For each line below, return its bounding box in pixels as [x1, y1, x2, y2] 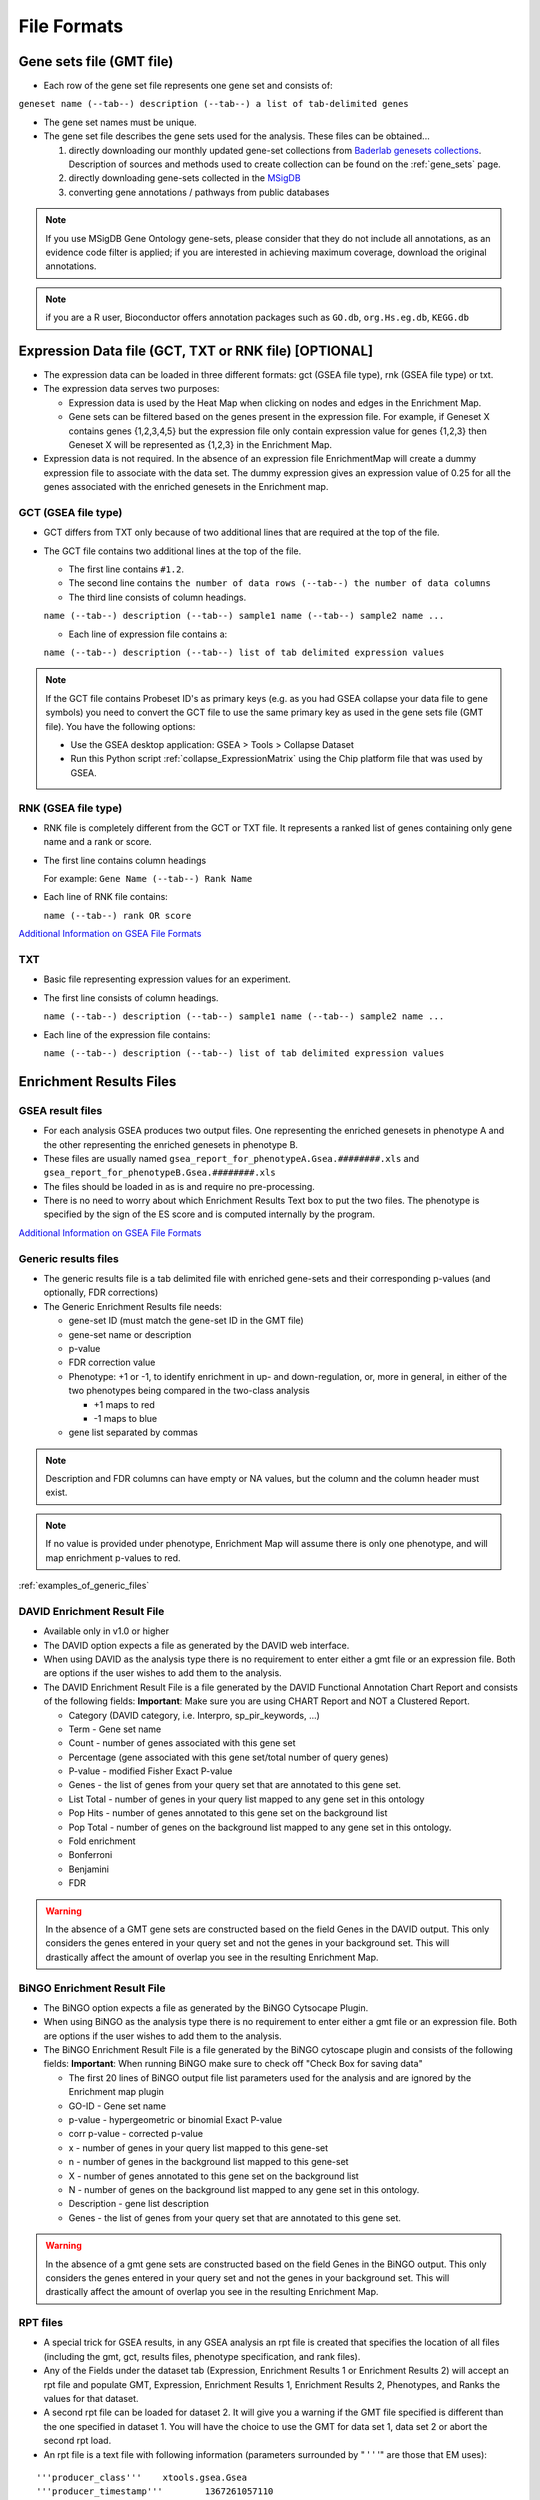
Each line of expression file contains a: [68, 628, 228, 640]
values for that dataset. [43, 2393, 139, 2405]
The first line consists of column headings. [43, 991, 219, 1004]
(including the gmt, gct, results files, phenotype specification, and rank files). [43, 2350, 361, 2362]
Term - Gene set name [68, 1723, 162, 1735]
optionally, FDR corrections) [43, 1286, 159, 1299]
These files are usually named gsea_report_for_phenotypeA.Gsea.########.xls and [43, 1152, 420, 1164]
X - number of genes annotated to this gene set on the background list [68, 2170, 359, 2182]
